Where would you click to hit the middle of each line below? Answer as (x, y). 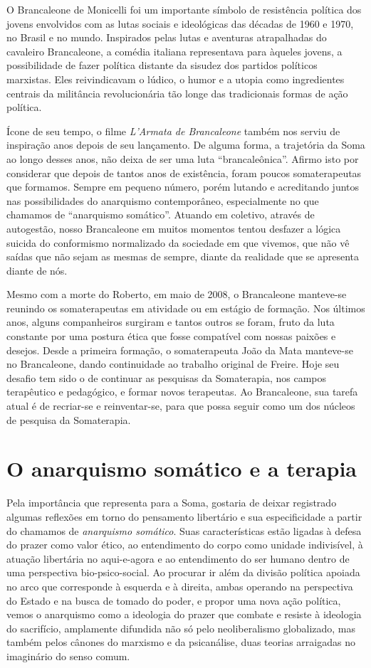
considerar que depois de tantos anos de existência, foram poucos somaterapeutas (184, 173)
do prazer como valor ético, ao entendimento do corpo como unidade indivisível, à (185, 545)
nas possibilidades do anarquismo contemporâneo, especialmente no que (163, 200)
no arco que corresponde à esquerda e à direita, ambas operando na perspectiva (180, 586)
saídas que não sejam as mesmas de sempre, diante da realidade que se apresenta (183, 256)
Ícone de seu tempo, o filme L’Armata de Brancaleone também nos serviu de (173, 131)
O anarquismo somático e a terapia (182, 468)
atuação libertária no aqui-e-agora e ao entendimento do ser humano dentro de (178, 558)
